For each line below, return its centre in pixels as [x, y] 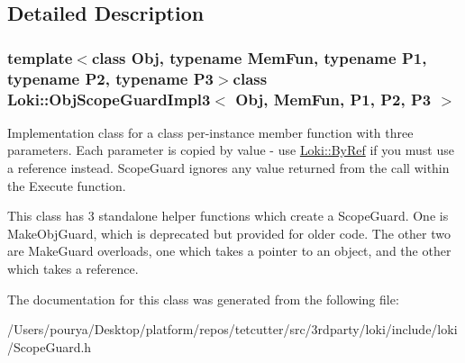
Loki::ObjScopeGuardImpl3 [109, 99]
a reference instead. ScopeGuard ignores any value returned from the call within [228, 168]
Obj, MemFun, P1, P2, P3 [333, 99]
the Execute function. [67, 185]
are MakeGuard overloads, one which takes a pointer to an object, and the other [229, 251]
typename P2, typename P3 [110, 78]
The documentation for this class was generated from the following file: [203, 299]
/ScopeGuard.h [50, 346]
